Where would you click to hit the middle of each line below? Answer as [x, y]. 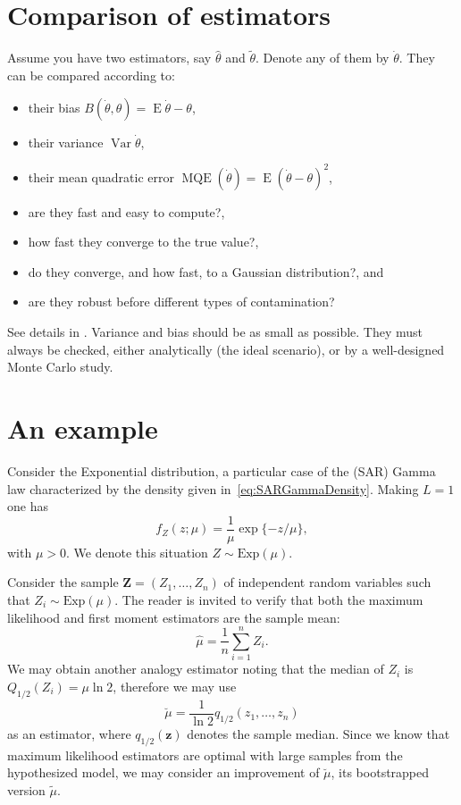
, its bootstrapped [380, 772]
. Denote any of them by [322, 58]
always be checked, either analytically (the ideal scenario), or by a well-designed [226, 349]
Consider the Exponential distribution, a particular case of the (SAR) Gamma [222, 470]
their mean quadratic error [101, 176]
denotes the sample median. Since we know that [319, 733]
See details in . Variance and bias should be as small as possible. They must [215, 331]
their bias [54, 107]
